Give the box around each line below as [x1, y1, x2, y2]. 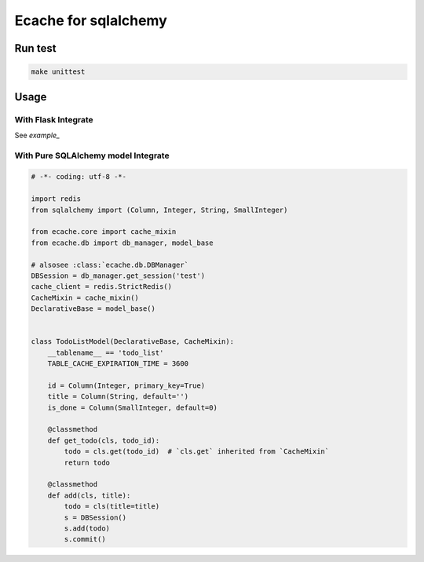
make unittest [31, 68, 86, 76]
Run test [14, 42, 57, 55]
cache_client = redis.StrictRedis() [31, 283, 173, 291]
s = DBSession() [64, 513, 127, 522]
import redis [31, 195, 82, 203]
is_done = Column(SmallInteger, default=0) [47, 403, 217, 412]
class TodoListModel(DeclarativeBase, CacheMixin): [31, 338, 235, 346]
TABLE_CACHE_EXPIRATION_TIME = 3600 [47, 359, 188, 368]
